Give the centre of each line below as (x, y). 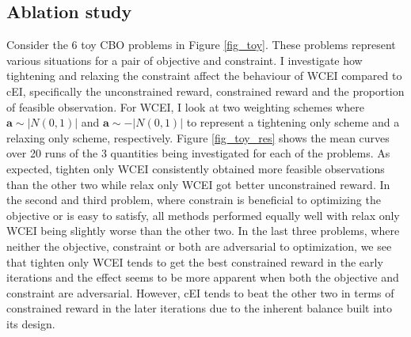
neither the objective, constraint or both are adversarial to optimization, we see (199, 246)
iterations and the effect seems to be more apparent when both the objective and (203, 277)
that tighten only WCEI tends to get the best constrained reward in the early (195, 261)
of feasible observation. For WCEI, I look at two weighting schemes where (185, 106)
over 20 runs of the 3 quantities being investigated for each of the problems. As (198, 153)
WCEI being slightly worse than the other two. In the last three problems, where (203, 231)
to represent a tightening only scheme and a (293, 122)
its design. (31, 323)
